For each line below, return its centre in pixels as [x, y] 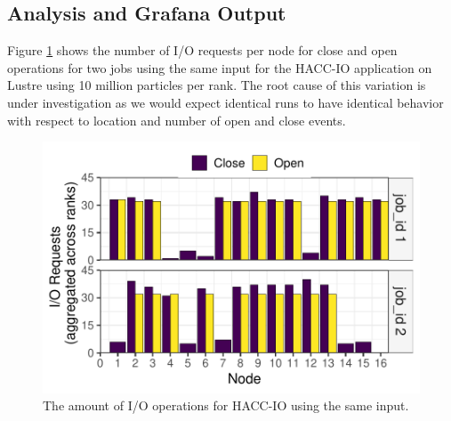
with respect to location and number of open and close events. [177, 120]
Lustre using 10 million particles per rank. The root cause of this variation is [217, 85]
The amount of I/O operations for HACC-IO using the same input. [226, 405]
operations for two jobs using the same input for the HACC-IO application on [220, 67]
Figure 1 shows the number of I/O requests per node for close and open [202, 50]
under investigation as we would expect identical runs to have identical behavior [225, 102]
